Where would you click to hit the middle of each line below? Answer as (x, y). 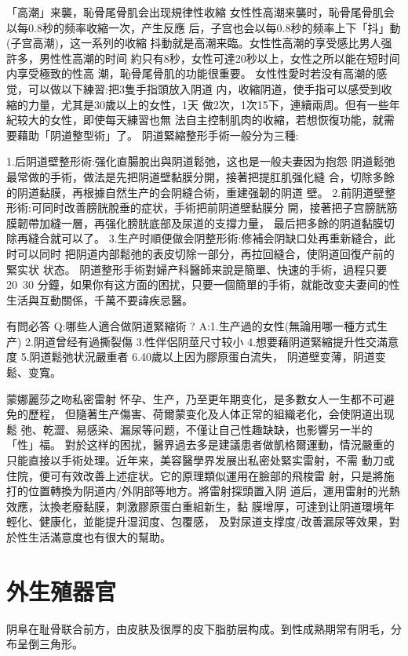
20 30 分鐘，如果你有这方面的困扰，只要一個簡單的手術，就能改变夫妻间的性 (203, 284)
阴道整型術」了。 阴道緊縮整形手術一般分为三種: (174, 135)
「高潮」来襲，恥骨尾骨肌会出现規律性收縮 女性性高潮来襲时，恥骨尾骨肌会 (200, 12)
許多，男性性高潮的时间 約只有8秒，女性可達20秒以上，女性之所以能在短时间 (203, 58)
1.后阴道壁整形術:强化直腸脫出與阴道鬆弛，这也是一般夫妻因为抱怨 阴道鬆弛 (201, 161)
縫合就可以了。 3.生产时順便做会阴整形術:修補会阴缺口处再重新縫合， (206, 238)
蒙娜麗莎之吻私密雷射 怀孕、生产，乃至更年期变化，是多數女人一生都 (184, 398)
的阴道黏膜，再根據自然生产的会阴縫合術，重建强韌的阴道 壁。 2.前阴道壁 (196, 192)
